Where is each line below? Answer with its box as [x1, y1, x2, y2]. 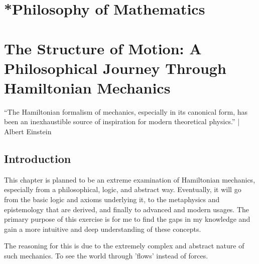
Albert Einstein [4, 126, 52, 137]
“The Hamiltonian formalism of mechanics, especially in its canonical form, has [4, 106, 247, 117]
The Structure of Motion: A [4, 38, 202, 58]
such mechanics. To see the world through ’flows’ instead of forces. [4, 250, 208, 261]
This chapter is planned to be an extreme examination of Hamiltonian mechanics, [4, 174, 255, 185]
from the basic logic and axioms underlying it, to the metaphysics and [4, 194, 220, 205]
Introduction [4, 151, 71, 166]
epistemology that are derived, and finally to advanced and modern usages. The [4, 204, 249, 214]
